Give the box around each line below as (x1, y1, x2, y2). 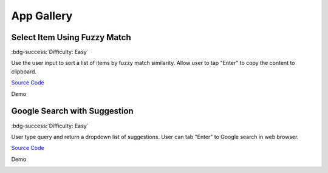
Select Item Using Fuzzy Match (11, 32, 131, 42)
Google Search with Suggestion (11, 106, 134, 117)
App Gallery (11, 9, 73, 22)
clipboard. (11, 67, 36, 75)
